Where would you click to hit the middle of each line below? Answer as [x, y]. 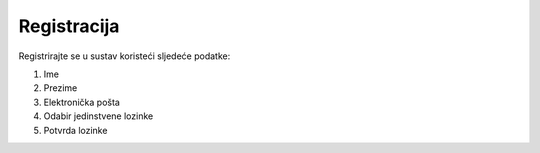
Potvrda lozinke [75, 130]
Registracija [69, 26]
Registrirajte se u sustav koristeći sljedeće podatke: [124, 56]
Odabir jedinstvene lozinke [98, 116]
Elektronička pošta [81, 102]
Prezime [60, 88]
